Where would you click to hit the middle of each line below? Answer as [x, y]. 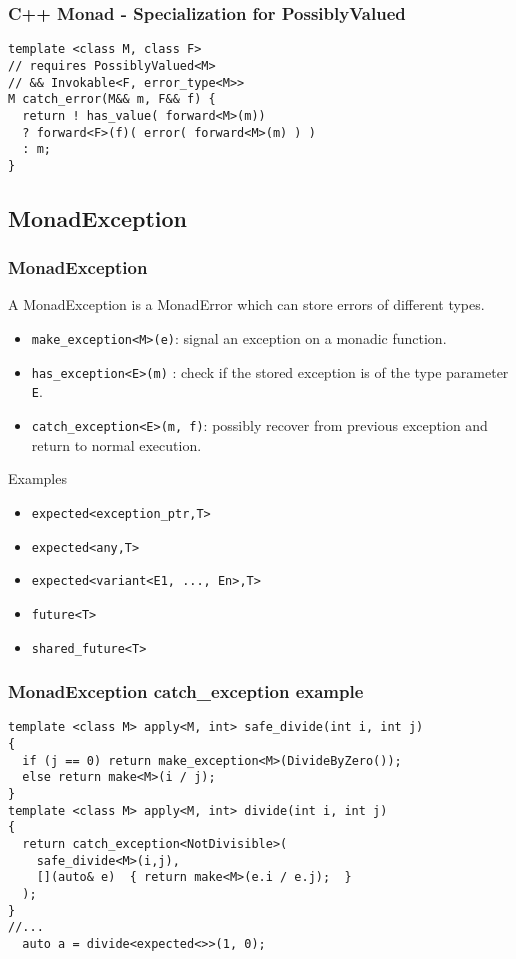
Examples [37, 478]
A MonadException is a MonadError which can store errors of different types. [246, 304]
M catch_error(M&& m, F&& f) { [112, 99]
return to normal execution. [116, 444]
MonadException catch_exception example [186, 691]
